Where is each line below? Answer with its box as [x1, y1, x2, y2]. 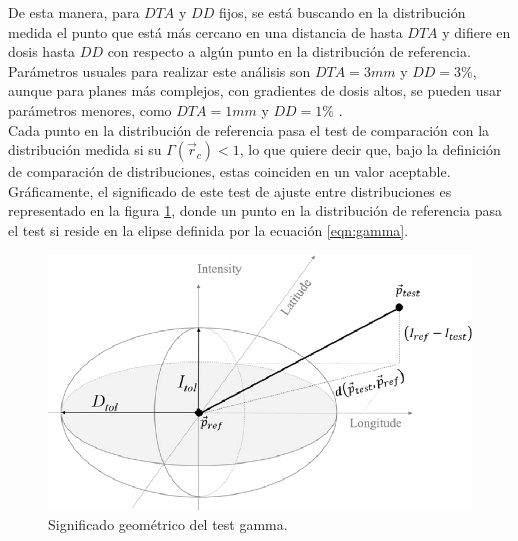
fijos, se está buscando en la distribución [218, 2, 466, 22]
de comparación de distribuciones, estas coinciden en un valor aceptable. [8, 161, 451, 182]
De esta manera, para [8, 2, 140, 22]
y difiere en [442, 21, 511, 42]
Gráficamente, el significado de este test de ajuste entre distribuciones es [8, 180, 452, 201]
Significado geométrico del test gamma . [48, 514, 288, 535]
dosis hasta [8, 41, 76, 62]
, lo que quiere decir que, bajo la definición [239, 139, 501, 160]
